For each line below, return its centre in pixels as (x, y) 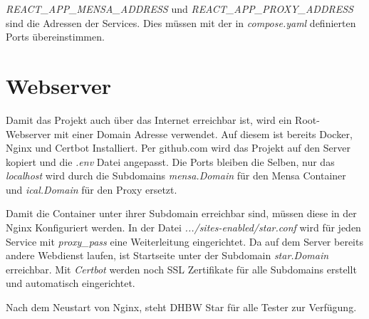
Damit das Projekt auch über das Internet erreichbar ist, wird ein (149, 119)
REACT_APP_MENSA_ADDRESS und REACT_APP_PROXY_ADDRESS (180, 9)
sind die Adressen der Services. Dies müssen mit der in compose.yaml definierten (181, 22)
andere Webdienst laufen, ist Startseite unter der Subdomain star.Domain (167, 255)
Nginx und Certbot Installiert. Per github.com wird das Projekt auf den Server (178, 148)
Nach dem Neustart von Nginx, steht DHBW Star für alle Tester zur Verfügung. (181, 307)
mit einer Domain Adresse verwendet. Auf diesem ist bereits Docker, (203, 134)
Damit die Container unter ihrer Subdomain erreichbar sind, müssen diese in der (181, 213)
